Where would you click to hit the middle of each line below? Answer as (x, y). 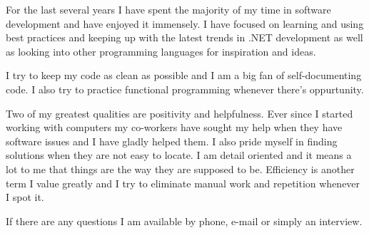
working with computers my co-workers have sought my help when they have (174, 127)
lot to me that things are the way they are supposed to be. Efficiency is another (180, 169)
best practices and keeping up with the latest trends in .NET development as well (184, 37)
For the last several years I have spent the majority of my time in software (168, 9)
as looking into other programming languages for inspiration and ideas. (161, 51)
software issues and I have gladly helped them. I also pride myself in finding (172, 141)
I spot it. (25, 197)
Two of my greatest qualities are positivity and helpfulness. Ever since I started (180, 113)
